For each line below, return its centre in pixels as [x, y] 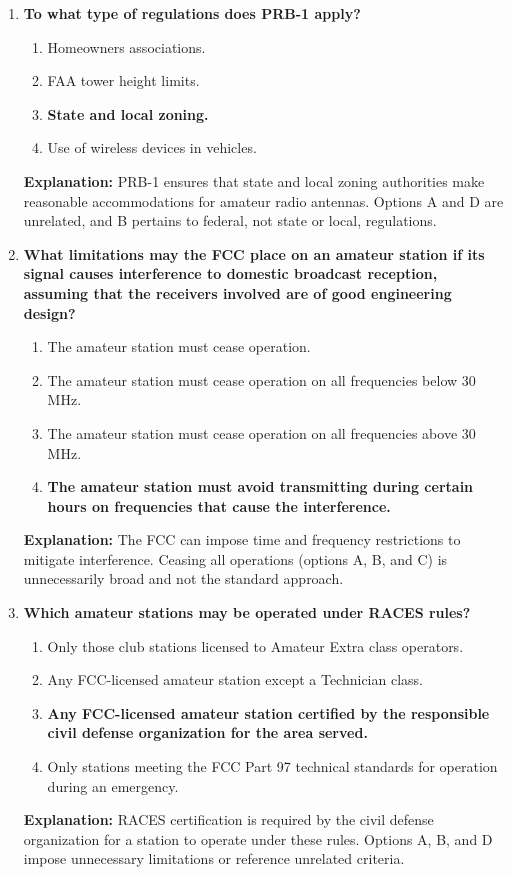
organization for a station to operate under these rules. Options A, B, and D [258, 838]
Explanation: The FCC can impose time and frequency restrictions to [242, 539]
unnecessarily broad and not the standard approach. [183, 578]
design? [49, 312]
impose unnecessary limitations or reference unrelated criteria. [214, 858]
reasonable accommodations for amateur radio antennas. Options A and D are [263, 200]
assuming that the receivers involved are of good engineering [237, 292]
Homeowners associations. [126, 46]
